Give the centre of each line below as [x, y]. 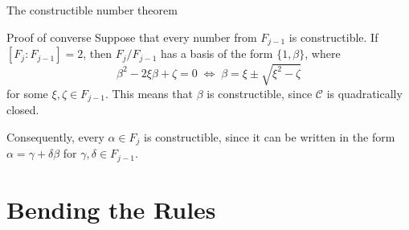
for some [27, 93]
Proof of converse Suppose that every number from [132, 37]
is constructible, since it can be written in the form [270, 136]
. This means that [149, 93]
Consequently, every [55, 136]
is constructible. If [333, 37]
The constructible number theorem [92, 10]
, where [323, 53]
